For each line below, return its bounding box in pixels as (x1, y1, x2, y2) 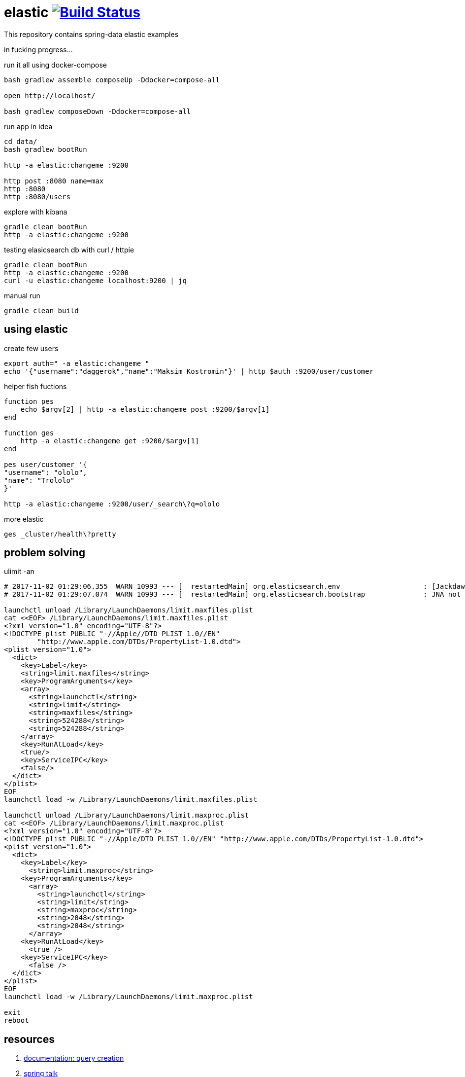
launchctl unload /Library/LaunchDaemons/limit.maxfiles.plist (4, 606, 253, 614)
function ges (4, 429, 54, 437)
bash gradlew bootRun (4, 145, 87, 153)
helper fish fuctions (4, 382, 67, 391)
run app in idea (4, 122, 53, 131)
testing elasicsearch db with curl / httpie (4, 245, 134, 254)
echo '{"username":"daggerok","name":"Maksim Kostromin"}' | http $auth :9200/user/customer (4, 367, 374, 375)
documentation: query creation (24, 1054, 124, 1063)
